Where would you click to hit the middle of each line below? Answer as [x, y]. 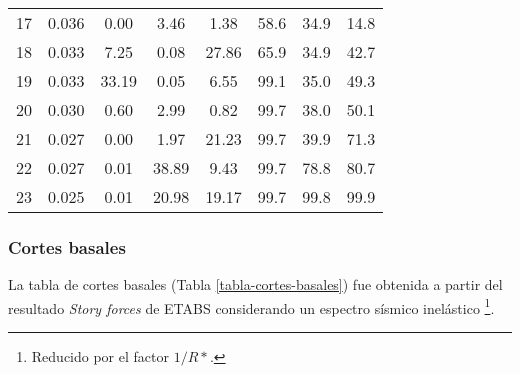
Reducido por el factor [100, 356]
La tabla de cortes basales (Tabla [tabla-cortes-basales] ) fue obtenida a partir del [255, 284]
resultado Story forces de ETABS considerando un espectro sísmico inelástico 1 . [251, 306]
